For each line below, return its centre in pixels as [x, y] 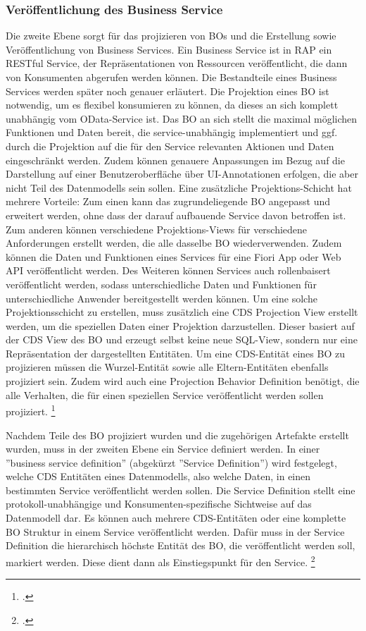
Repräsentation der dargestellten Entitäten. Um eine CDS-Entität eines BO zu [175, 353]
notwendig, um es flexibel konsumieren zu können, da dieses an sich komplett [172, 105]
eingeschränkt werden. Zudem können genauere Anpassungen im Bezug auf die [175, 160]
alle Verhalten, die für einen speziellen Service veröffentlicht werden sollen [165, 394]
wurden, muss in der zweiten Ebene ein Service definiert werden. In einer [163, 449]
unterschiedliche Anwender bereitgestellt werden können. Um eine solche [162, 298]
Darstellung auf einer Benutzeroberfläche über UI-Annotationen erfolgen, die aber [182, 174]
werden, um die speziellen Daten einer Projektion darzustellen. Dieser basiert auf [180, 325]
